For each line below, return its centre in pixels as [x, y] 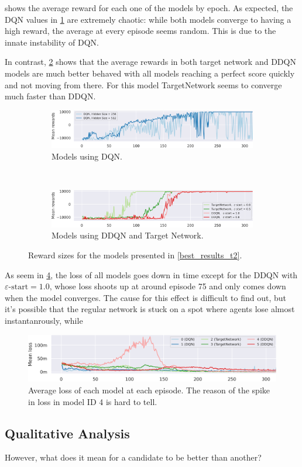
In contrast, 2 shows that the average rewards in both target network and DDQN [150, 62]
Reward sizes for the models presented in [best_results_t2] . [135, 255]
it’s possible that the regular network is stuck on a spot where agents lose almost [150, 309]
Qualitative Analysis [67, 433]
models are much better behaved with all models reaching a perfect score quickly [150, 73]
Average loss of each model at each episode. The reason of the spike [149, 390]
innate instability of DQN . [52, 42]
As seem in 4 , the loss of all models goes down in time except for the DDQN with [151, 274]
